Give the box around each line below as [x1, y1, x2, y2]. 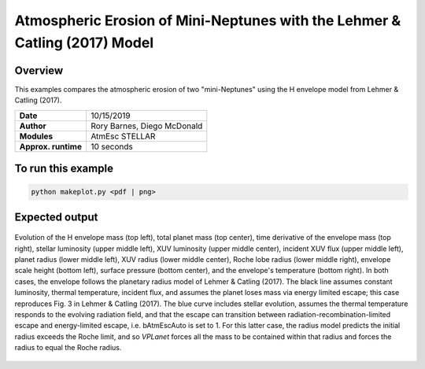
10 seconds [91, 141, 133, 152]
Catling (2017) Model [14, 34, 154, 51]
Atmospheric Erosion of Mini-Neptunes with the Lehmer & [14, 12, 401, 29]
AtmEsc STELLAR [91, 131, 156, 142]
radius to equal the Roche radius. [14, 343, 122, 352]
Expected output [14, 210, 98, 223]
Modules [19, 131, 54, 142]
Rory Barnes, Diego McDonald [91, 120, 203, 131]
